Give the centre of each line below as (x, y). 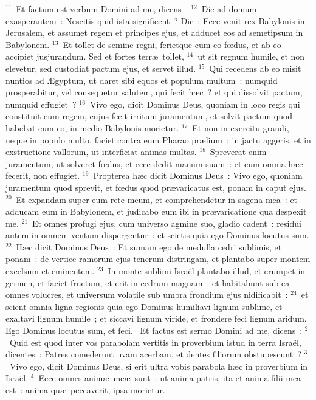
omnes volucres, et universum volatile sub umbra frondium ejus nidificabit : (147, 295)
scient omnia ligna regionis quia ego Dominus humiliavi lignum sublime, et (144, 306)
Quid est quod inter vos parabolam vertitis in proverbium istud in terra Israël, (155, 342)
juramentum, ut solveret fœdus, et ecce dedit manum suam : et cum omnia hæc (154, 163)
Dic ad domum (229, 9)
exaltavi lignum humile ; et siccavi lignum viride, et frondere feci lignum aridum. (156, 318)
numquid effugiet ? (41, 104)
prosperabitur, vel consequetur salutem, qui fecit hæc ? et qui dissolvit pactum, (154, 92)
